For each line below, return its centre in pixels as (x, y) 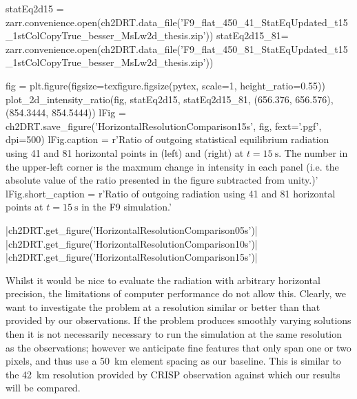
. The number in (313, 152)
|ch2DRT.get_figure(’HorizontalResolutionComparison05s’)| (132, 229)
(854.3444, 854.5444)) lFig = (66, 112)
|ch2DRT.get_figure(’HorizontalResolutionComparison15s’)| (132, 257)
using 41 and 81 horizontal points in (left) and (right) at (125, 152)
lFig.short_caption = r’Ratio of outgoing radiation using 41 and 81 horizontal (171, 193)
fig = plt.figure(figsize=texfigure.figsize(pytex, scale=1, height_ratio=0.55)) (165, 85)
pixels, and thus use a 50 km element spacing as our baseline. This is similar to (173, 361)
